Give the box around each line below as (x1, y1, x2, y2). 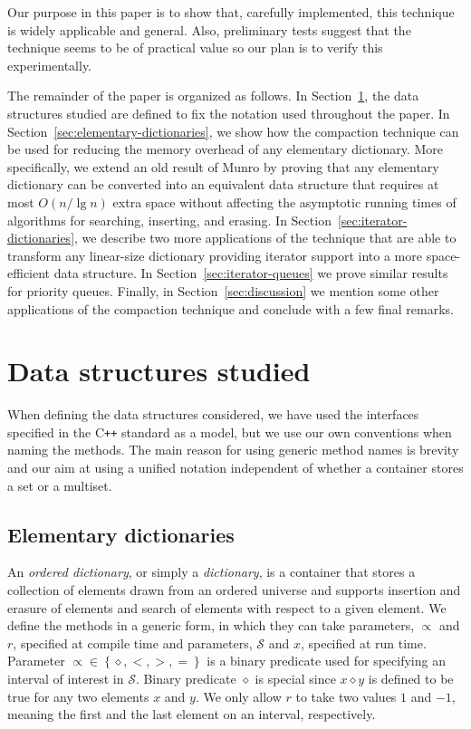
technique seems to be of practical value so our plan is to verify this (7, 38, 383, 57)
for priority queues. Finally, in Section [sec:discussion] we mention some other (7, 281, 439, 300)
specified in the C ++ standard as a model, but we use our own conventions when (7, 422, 452, 441)
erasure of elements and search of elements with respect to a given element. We (7, 598, 447, 617)
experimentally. (7, 55, 92, 74)
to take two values (295, 686, 397, 705)
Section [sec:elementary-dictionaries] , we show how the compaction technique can (7, 121, 459, 140)
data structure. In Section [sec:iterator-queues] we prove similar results (53, 264, 448, 283)
